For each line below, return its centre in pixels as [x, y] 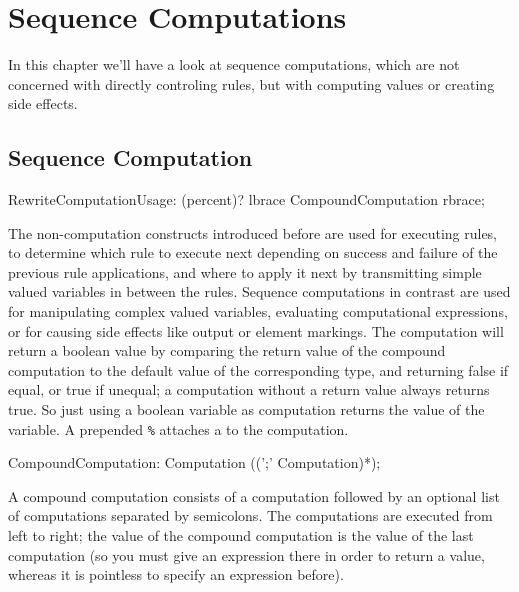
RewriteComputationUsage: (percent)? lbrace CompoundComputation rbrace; [246, 199]
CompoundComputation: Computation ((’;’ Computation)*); [194, 462]
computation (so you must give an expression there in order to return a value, [246, 554]
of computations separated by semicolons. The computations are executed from [250, 515]
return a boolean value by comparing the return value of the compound [227, 350]
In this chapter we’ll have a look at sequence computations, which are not [234, 64]
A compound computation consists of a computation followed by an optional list [254, 495]
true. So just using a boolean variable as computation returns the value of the [246, 409]
